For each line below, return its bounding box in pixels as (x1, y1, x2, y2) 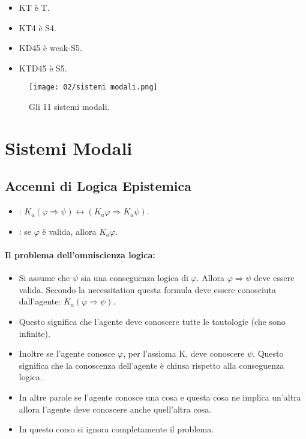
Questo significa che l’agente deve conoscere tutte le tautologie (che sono (19, 315, 286, 327)
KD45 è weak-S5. (19, 41, 82, 54)
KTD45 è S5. (19, 61, 67, 74)
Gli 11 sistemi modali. (29, 100, 110, 113)
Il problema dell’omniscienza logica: (5, 248, 155, 261)
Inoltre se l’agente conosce (19, 347, 115, 360)
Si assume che (19, 271, 70, 284)
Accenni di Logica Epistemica (5, 177, 192, 195)
